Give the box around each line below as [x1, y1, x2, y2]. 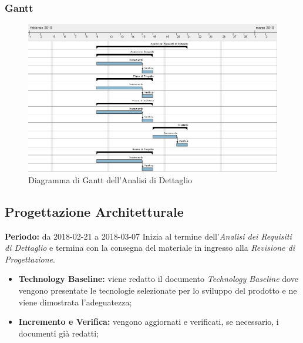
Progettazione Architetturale [5, 202, 184, 220]
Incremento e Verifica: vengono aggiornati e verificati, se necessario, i [18, 315, 279, 328]
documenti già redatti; [18, 327, 99, 339]
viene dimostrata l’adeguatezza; [18, 295, 132, 308]
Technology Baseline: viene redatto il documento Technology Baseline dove [18, 273, 298, 285]
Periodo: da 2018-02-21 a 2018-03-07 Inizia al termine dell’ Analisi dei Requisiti [5, 230, 292, 242]
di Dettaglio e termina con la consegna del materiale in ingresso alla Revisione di [5, 241, 295, 254]
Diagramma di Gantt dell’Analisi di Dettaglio [28, 173, 193, 186]
